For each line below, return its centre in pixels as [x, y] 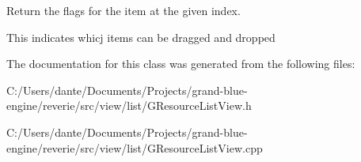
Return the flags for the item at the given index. [123, 10]
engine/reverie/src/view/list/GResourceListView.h [129, 105]
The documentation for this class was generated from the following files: [181, 64]
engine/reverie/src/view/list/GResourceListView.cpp [135, 147]
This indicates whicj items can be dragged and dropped [141, 37]
